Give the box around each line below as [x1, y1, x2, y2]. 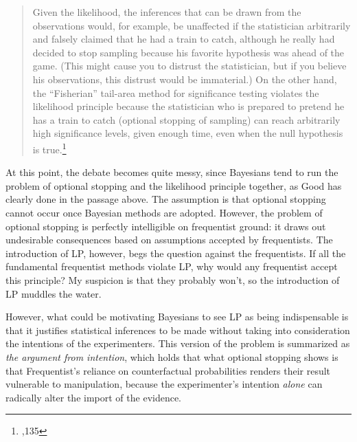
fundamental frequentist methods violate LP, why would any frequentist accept [5, 259, 338, 274]
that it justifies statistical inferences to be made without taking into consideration [5, 322, 350, 337]
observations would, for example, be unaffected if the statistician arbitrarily [32, 18, 351, 32]
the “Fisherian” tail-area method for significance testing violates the [32, 85, 319, 100]
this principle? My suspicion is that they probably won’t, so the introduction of [5, 272, 340, 287]
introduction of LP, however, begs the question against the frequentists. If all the [5, 245, 346, 260]
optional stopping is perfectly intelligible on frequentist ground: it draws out [5, 219, 326, 233]
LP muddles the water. [5, 286, 102, 300]
